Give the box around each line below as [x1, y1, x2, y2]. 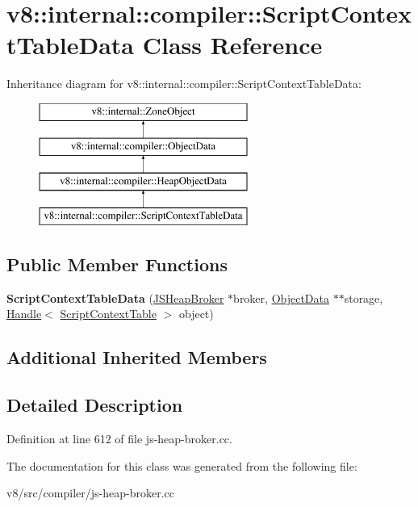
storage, [344, 289, 383, 306]
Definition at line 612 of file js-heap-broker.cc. [6, 430, 232, 447]
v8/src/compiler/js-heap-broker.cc [6, 484, 174, 501]
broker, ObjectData [233, 289, 329, 306]
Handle [6, 305, 42, 322]
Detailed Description [6, 392, 183, 417]
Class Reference [142, 28, 323, 61]
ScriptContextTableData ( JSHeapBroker [6, 289, 224, 306]
